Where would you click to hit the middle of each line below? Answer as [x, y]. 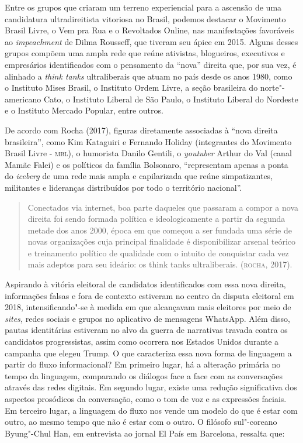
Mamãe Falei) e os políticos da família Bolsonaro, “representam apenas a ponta [147, 164]
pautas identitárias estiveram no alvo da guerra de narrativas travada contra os [146, 330]
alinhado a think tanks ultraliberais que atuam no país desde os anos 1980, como [149, 76]
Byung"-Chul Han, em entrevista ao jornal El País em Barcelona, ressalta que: [145, 433]
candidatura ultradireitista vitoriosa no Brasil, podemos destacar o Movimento [145, 18]
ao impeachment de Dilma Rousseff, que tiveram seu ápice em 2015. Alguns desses [151, 41]
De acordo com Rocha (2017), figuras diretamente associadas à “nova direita [141, 130]
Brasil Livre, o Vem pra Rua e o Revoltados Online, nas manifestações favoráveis [149, 30]
